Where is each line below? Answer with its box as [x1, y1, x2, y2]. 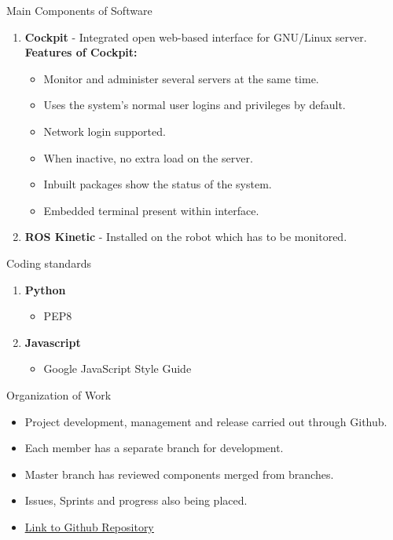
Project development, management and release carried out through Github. [24, 413, 387, 429]
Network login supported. [43, 122, 166, 139]
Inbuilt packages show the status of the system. [43, 176, 272, 192]
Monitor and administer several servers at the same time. [43, 70, 319, 86]
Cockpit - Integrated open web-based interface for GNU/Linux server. [24, 28, 367, 45]
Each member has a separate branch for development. [24, 440, 284, 456]
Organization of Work [6, 386, 112, 403]
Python [24, 281, 66, 297]
